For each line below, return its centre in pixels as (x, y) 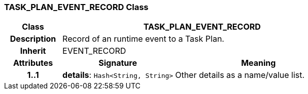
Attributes (33, 63)
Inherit (33, 51)
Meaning (259, 63)
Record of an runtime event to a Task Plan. (143, 39)
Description (33, 39)
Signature (118, 63)
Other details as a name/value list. (240, 75)
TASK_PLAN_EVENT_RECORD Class (76, 7)
